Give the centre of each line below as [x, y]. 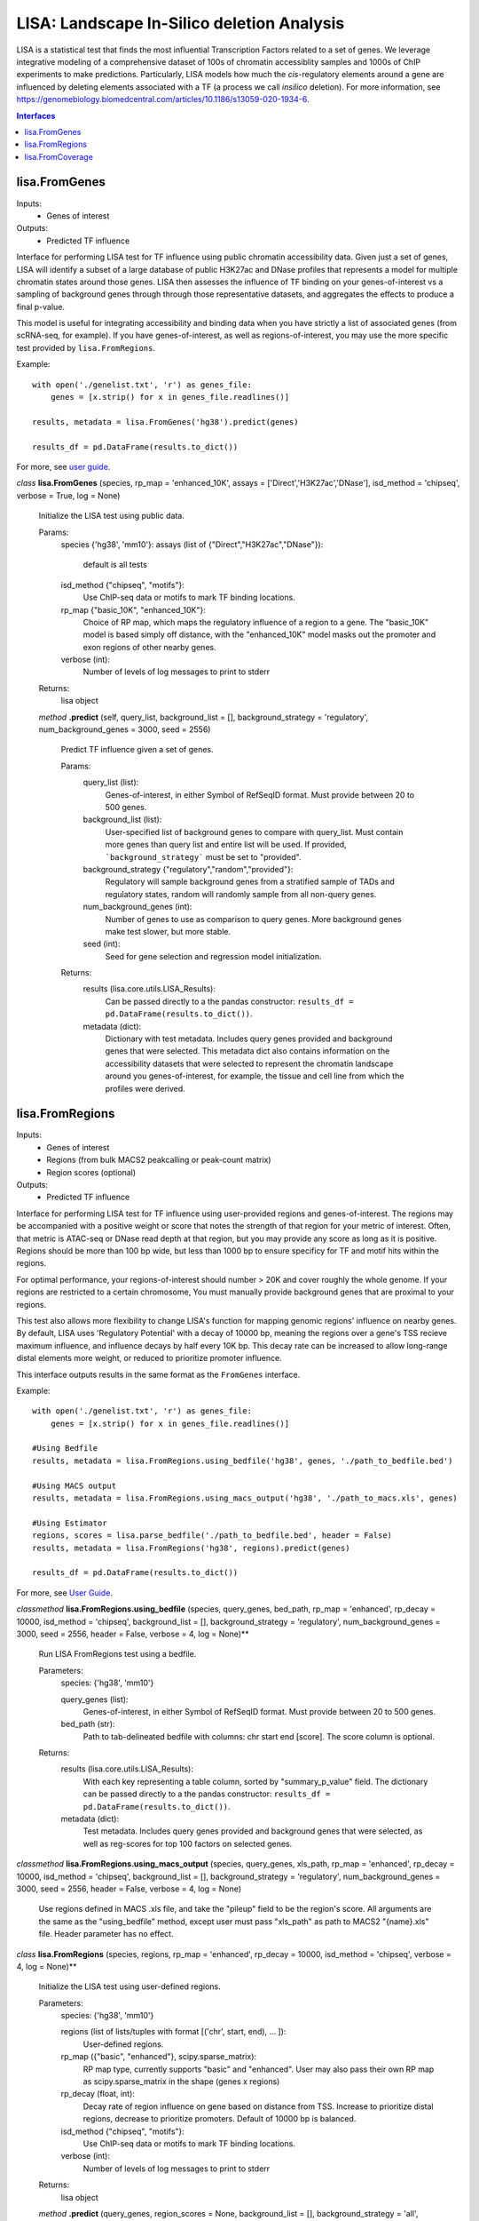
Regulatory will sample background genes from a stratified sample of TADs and [250, 882]
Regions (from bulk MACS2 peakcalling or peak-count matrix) [159, 1160]
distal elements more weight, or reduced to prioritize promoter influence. [149, 1358]
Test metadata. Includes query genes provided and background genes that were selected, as [253, 1831]
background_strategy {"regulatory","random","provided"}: [188, 869]
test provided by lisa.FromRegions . [86, 347]
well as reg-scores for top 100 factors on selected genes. [188, 1843]
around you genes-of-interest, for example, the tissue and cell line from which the [255, 1076]
